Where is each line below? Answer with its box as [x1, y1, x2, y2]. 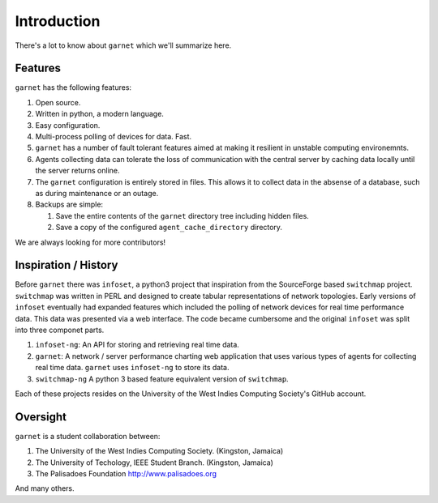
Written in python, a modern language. [35, 109, 164, 119]
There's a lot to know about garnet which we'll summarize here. [15, 40, 232, 50]
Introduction [15, 12, 101, 30]
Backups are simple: [35, 199, 104, 210]
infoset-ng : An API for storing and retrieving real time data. [35, 340, 239, 350]
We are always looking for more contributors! [15, 237, 166, 247]
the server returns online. [35, 166, 121, 176]
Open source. [35, 97, 81, 107]
